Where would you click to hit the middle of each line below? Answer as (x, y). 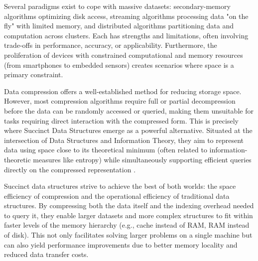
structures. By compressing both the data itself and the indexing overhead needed (129, 205)
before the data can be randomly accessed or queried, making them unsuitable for (129, 110)
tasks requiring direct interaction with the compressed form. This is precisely (121, 120)
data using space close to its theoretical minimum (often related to (106, 150)
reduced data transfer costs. (46, 254)
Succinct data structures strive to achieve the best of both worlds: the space (120, 186)
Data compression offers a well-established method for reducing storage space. (123, 91)
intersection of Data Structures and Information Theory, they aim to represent (124, 140)
